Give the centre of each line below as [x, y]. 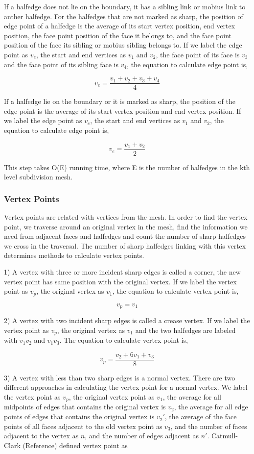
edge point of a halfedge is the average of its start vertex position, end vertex [120, 26]
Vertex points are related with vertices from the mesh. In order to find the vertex [126, 217]
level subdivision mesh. [38, 177]
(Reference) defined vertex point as [75, 445]
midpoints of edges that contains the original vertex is [85, 407]
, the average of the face [201, 416]
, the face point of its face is [198, 54]
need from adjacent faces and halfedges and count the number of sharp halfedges [125, 236]
